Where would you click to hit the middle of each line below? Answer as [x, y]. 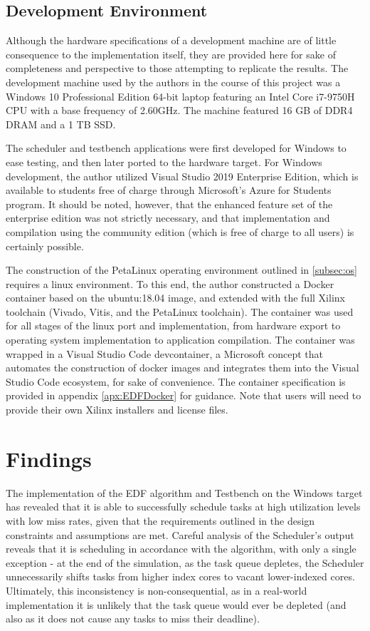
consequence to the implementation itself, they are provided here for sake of [171, 54]
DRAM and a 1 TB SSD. [61, 124]
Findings [49, 458]
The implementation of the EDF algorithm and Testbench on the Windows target [184, 492]
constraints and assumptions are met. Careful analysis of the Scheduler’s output [180, 534]
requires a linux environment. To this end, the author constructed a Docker [170, 283]
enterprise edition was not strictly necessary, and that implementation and [168, 218]
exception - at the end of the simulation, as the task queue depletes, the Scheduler [185, 562]
